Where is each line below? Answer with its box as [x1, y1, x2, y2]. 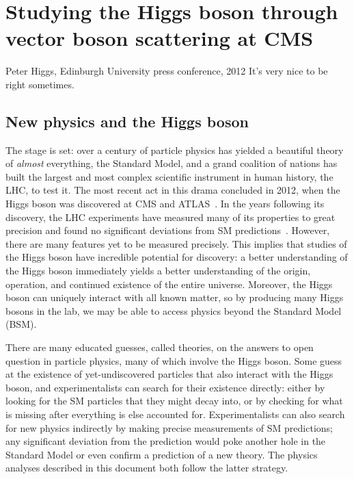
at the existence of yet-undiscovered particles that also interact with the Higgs [5, 367, 333, 381]
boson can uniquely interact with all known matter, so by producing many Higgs [5, 290, 344, 305]
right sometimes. [5, 77, 74, 91]
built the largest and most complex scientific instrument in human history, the [5, 169, 333, 183]
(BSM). [5, 317, 37, 331]
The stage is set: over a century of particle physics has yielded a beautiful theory [5, 142, 344, 157]
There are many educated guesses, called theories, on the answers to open [5, 340, 314, 354]
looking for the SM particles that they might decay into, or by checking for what [5, 393, 343, 408]
